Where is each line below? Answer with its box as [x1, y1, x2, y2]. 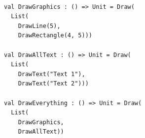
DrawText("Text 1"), [18, 70, 85, 78]
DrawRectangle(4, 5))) [18, 32, 92, 39]
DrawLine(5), [18, 22, 61, 29]
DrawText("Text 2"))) [18, 80, 89, 87]
